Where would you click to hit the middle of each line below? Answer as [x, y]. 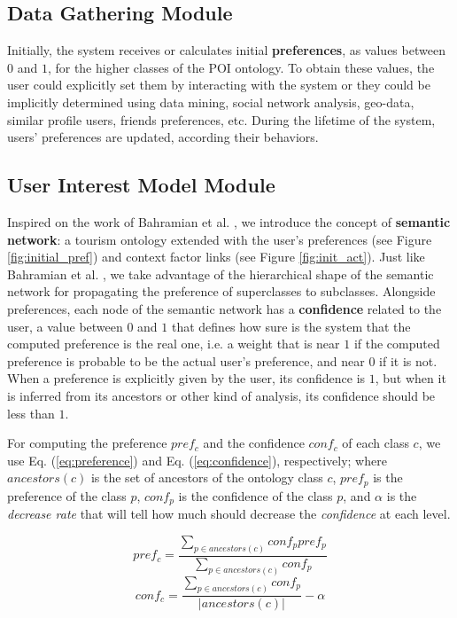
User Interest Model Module [141, 185]
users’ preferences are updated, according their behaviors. [163, 137]
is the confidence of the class [256, 495]
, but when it [411, 378]
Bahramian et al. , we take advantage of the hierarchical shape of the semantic [221, 274]
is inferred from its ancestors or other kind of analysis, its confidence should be [221, 395]
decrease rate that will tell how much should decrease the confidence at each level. [229, 514]
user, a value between [65, 326]
